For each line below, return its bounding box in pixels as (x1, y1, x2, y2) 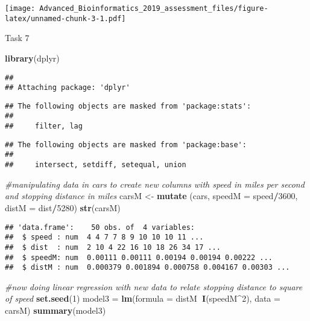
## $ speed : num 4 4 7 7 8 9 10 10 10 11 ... (5, 233, 204, 242)
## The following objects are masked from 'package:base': (5, 140, 247, 149)
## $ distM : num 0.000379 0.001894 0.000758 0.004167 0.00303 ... (5, 263, 290, 272)
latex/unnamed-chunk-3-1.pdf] (5, 14, 126, 23)
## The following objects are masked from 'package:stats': (5, 101, 251, 110)
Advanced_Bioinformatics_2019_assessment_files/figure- (39, 4, 268, 13)
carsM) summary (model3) (5, 304, 106, 316)
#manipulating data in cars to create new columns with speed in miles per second (5, 177, 305, 190)
